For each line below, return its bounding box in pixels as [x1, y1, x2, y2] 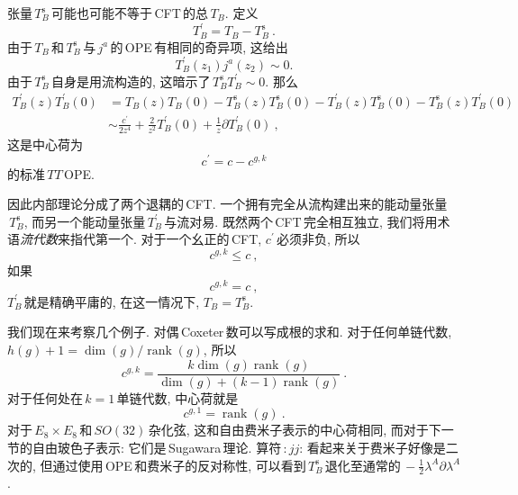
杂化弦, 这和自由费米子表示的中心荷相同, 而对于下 [148, 420, 441, 439]
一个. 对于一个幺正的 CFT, [107, 229, 262, 248]
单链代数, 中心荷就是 [116, 388, 239, 407]
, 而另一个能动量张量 [23, 211, 146, 230]
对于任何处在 [7, 388, 83, 407]
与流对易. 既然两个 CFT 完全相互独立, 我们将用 [164, 211, 438, 230]
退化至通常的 [324, 455, 401, 474]
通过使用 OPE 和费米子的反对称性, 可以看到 [52, 455, 306, 474]
